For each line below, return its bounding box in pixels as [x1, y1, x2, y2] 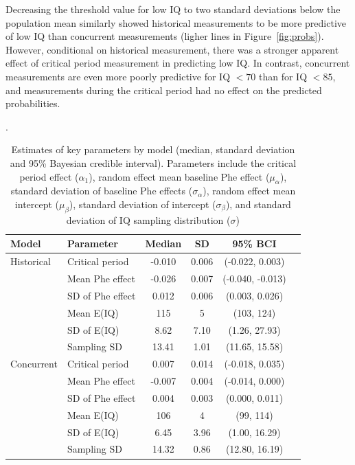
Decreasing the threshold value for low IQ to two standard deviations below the [5, 2, 341, 16]
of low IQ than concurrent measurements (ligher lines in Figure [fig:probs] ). [5, 29, 324, 43]
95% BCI [232, 236, 277, 251]
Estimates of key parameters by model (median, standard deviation [11, 142, 295, 157]
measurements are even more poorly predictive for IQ [5, 69, 231, 83]
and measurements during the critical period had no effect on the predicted [5, 82, 322, 97]
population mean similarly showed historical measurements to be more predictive [5, 15, 347, 30]
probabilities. [5, 96, 60, 111]
